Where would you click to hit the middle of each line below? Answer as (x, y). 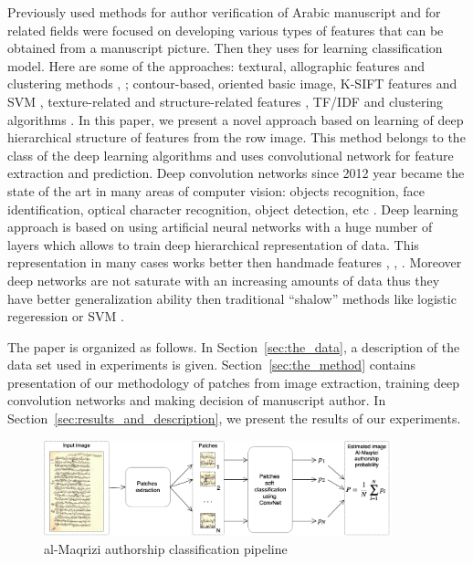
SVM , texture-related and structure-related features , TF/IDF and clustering (226, 101)
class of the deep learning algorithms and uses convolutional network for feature (231, 155)
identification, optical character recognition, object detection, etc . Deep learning (233, 209)
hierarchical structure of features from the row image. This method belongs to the (236, 137)
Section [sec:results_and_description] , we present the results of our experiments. (234, 418)
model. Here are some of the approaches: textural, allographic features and (216, 65)
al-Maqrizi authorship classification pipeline (166, 548)
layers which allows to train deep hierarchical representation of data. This (213, 244)
